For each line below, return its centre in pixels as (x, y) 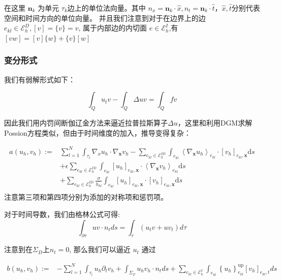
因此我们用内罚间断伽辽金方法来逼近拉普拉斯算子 (86, 122)
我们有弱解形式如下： (40, 79)
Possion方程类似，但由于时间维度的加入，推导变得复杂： (98, 132)
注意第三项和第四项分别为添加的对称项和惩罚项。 (86, 197)
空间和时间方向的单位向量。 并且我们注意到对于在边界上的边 (105, 18)
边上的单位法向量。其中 (106, 8)
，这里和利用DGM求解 (215, 122)
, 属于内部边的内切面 (113, 28)
